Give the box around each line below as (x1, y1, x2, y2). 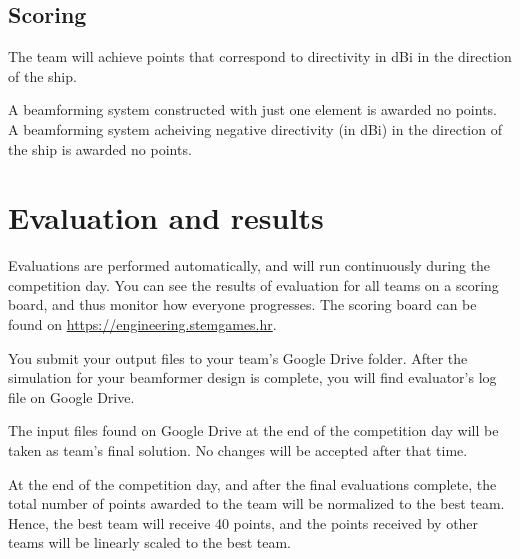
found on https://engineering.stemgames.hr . (8, 314, 277, 335)
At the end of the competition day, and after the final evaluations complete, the (8, 473, 497, 494)
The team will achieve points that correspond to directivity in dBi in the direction (8, 46, 512, 67)
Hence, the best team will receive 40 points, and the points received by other (8, 512, 479, 533)
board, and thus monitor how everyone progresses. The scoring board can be (8, 294, 477, 315)
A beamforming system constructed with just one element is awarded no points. (8, 99, 497, 120)
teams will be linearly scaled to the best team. (8, 532, 291, 553)
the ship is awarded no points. (8, 138, 192, 159)
